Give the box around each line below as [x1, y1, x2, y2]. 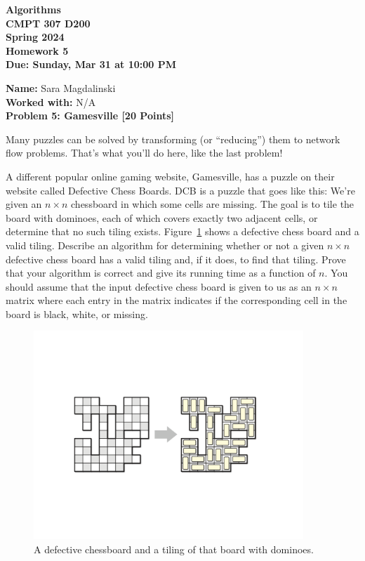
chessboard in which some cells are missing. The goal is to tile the [71, 197, 354, 211]
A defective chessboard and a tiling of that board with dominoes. [34, 541, 314, 556]
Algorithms [6, 2, 61, 16]
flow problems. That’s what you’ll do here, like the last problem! [6, 145, 283, 160]
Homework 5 [6, 43, 69, 58]
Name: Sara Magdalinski [6, 80, 116, 95]
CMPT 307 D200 [6, 15, 91, 30]
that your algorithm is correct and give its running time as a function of [6, 265, 316, 280]
